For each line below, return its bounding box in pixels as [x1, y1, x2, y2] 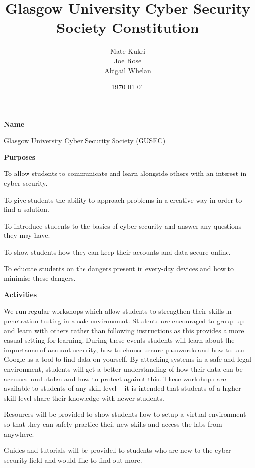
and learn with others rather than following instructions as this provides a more [4, 325, 244, 335]
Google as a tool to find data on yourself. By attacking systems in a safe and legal [4, 354, 251, 364]
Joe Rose [114, 55, 142, 65]
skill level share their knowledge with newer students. [4, 392, 164, 403]
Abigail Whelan [104, 65, 151, 75]
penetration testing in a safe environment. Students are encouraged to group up [4, 316, 244, 325]
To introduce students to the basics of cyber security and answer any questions [4, 220, 242, 231]
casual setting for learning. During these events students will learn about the [4, 335, 235, 345]
